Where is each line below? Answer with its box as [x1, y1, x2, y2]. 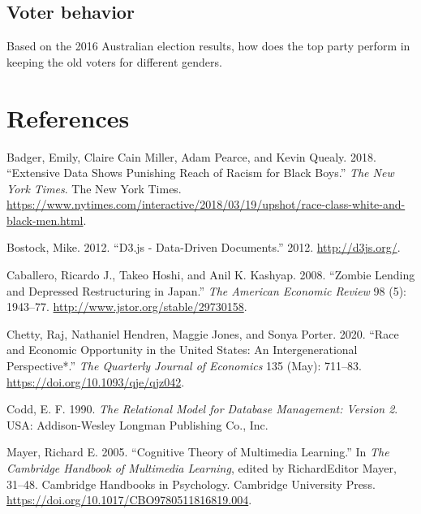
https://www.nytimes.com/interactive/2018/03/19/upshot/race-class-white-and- [6, 196, 406, 213]
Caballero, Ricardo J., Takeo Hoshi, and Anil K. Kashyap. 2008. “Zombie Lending [6, 266, 415, 283]
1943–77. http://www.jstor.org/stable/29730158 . [6, 298, 247, 315]
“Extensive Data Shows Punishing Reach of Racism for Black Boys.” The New [6, 164, 394, 181]
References [6, 101, 130, 134]
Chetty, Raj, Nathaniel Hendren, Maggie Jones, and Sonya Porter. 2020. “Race [6, 325, 399, 342]
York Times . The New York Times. [6, 179, 182, 197]
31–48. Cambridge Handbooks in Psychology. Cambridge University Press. [6, 475, 376, 492]
